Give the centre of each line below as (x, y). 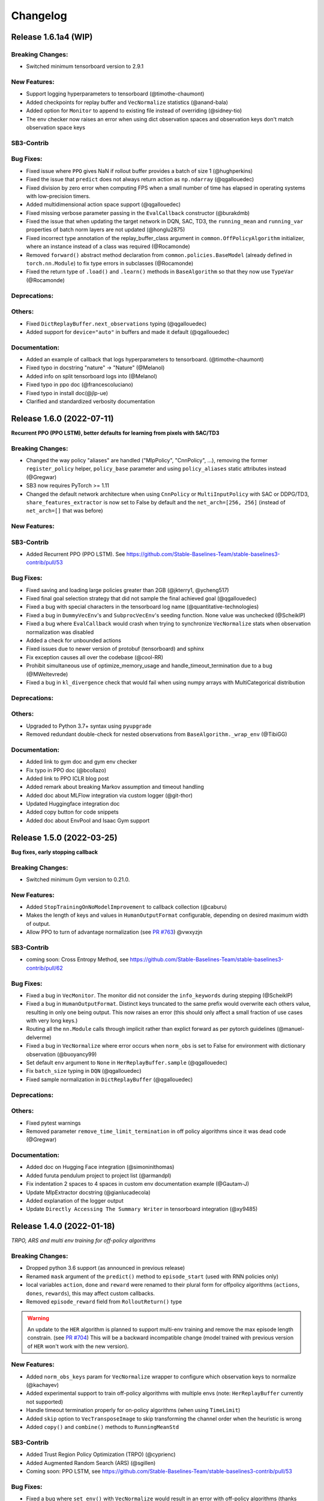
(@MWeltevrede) (47, 674)
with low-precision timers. (58, 196)
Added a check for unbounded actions (73, 640)
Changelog (39, 16)
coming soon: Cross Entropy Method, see (77, 959)
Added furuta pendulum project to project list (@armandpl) (99, 1175)
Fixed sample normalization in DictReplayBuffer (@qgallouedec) (109, 1079)
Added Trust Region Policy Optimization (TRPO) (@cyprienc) (101, 1454)
